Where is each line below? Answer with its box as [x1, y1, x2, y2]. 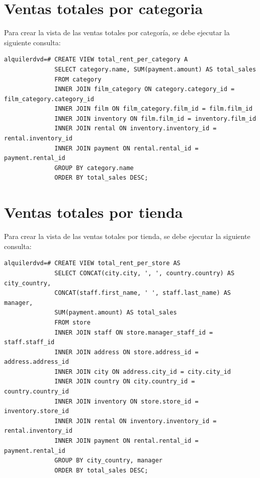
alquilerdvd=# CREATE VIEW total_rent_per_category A [4, 56, 188, 63]
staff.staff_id [4, 339, 55, 346]
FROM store [54, 318, 91, 326]
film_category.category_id [4, 95, 94, 103]
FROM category [54, 75, 102, 83]
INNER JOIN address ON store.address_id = [54, 348, 199, 356]
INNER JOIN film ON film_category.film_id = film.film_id [54, 105, 252, 113]
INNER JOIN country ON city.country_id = [54, 378, 195, 385]
